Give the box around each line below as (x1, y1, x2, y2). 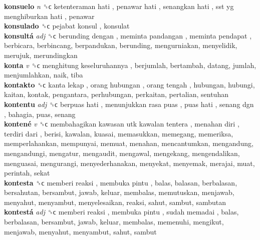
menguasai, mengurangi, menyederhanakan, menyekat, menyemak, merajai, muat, (4, 157, 255, 168)
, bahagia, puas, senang (4, 108, 76, 119)
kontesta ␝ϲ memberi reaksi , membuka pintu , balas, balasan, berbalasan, (4, 177, 237, 187)
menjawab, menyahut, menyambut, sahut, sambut (4, 226, 157, 236)
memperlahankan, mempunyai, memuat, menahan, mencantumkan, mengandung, (4, 138, 253, 148)
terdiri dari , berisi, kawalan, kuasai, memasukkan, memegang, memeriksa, (4, 128, 233, 138)
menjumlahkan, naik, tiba (4, 69, 83, 80)
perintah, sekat (4, 167, 50, 178)
